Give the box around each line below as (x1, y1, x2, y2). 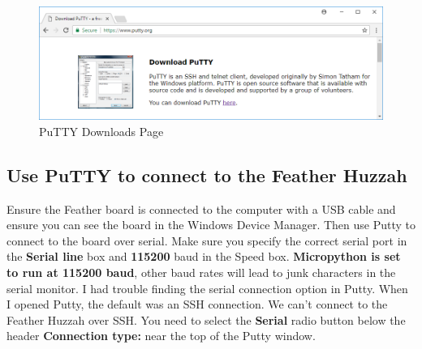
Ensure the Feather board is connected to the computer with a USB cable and (6, 200, 396, 217)
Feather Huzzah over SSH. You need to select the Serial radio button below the (6, 311, 406, 328)
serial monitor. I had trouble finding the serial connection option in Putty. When (6, 279, 408, 296)
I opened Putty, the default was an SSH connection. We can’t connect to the (6, 296, 388, 313)
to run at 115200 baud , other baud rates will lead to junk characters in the (6, 263, 396, 280)
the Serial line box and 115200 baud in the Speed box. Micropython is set (6, 248, 401, 265)
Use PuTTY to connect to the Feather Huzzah (6, 162, 407, 187)
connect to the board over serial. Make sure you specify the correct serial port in (6, 232, 407, 249)
